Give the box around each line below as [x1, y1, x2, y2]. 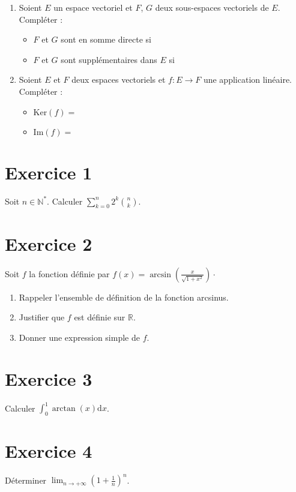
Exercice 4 [5, 439, 92, 463]
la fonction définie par [29, 267, 110, 280]
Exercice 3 [5, 366, 92, 391]
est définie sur [74, 311, 125, 323]
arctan [52, 404, 76, 413]
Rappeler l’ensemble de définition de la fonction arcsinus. [19, 290, 229, 303]
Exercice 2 [5, 231, 92, 256]
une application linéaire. [203, 73, 292, 86]
